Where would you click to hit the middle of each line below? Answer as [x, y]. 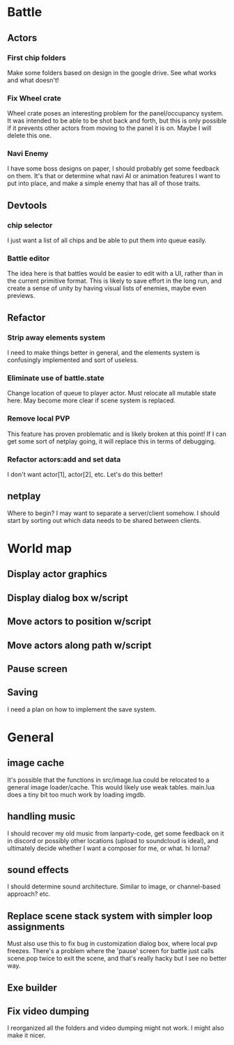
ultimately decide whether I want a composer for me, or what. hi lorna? [109, 848]
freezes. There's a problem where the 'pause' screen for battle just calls [111, 951]
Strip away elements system [56, 337]
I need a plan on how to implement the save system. [82, 709]
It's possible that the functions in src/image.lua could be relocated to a [108, 780]
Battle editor [29, 258]
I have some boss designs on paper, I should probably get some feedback [113, 168]
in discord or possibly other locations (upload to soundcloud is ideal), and [113, 840]
